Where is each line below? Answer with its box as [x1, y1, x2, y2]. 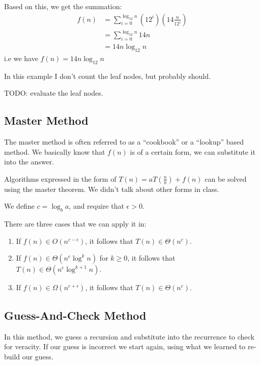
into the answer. [4, 156, 54, 167]
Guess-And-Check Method [4, 307, 147, 323]
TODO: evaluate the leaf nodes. [4, 88, 103, 98]
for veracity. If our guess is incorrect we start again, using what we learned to [4, 341, 246, 352]
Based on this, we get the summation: [4, 1, 122, 11]
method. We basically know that [4, 146, 105, 157]
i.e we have [4, 52, 38, 63]
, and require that [69, 201, 124, 211]
